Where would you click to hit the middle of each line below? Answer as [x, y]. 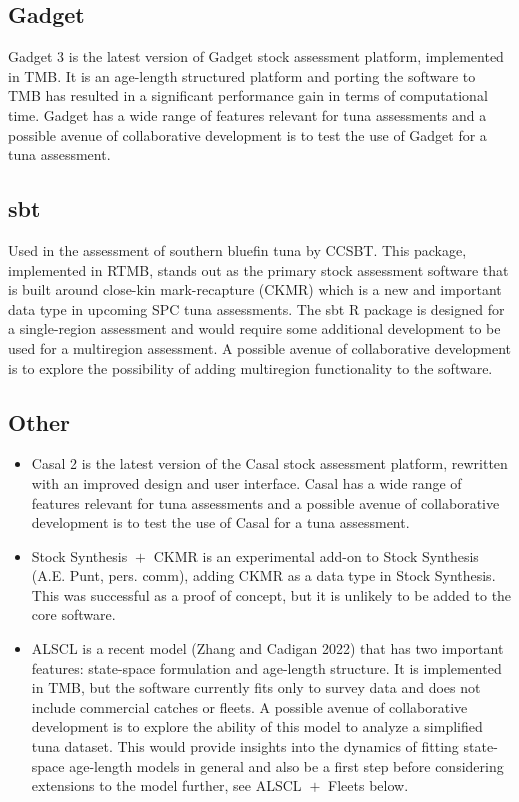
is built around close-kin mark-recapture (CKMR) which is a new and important [255, 289]
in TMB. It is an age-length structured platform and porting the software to [242, 75]
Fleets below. [368, 785]
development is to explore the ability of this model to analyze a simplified [257, 726]
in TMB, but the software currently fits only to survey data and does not [256, 687]
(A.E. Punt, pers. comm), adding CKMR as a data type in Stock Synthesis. [263, 575]
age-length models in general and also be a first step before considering [286, 765]
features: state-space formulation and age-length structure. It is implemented [266, 667]
